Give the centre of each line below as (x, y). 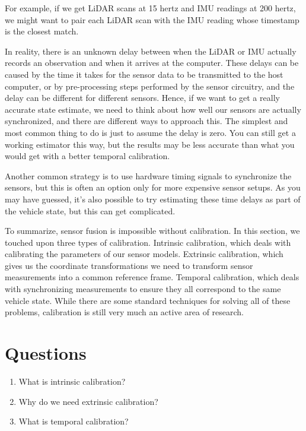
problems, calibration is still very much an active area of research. (125, 312)
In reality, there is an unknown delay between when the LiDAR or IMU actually (151, 51)
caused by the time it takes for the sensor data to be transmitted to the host (144, 74)
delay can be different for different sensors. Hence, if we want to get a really (142, 98)
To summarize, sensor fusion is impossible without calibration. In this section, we (152, 231)
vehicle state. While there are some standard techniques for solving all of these (148, 300)
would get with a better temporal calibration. (87, 156)
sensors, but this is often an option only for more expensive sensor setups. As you (153, 187)
